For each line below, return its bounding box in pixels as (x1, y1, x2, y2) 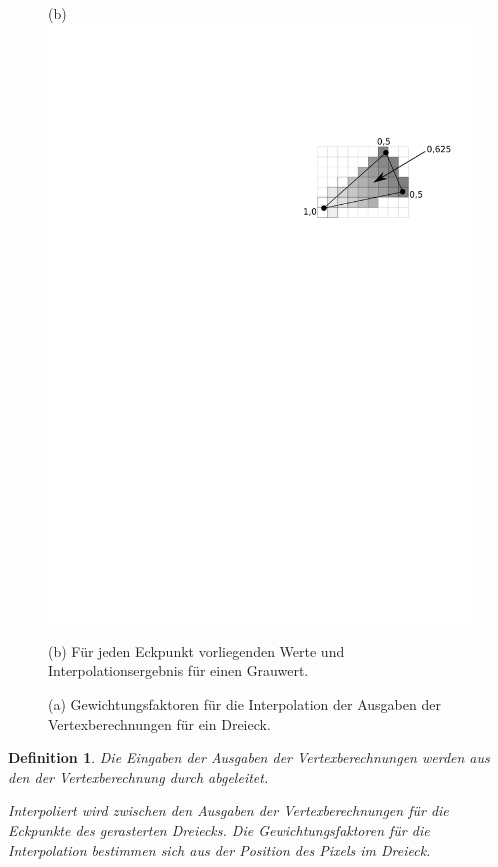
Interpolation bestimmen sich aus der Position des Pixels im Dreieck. (8, 839, 431, 860)
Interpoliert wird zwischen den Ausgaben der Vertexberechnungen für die (8, 800, 449, 821)
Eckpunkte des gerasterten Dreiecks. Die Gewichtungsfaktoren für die (8, 820, 430, 841)
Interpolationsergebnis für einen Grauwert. (48, 660, 309, 681)
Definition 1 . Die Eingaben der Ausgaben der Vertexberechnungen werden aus (8, 747, 490, 768)
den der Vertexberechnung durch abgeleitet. (8, 766, 269, 787)
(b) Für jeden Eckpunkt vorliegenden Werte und (48, 640, 345, 661)
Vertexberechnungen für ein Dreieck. (48, 713, 271, 734)
